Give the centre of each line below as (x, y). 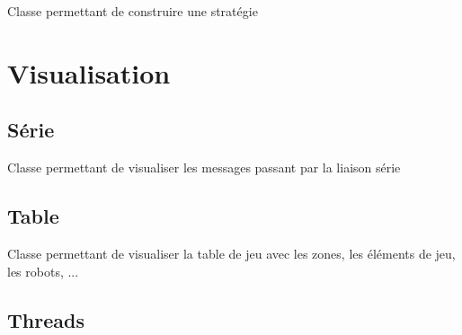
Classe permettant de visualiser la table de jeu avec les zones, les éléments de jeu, (231, 253)
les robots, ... (43, 271)
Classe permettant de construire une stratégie (133, 11)
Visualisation (89, 72)
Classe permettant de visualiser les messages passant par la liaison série (204, 167)
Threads (46, 319)
